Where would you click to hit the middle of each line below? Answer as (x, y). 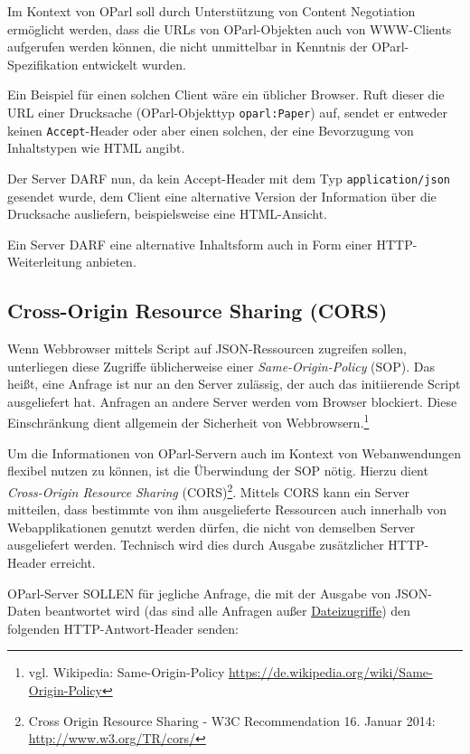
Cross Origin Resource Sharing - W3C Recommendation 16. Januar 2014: (232, 720)
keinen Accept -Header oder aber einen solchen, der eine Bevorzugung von (211, 130)
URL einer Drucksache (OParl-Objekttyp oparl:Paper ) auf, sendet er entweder (228, 112)
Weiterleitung (45, 262)
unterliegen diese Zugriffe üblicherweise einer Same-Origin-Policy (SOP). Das (221, 366)
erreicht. (73, 562)
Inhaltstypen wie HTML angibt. (96, 148)
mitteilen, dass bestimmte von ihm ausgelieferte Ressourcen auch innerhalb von (227, 509)
